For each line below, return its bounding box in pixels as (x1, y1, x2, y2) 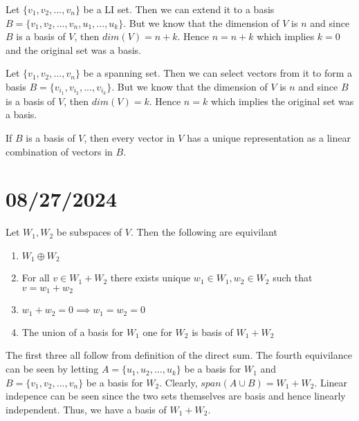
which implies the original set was (210, 93, 354, 108)
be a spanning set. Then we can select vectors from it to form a (83, 66, 353, 80)
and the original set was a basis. (6, 42, 141, 57)
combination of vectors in (6, 144, 113, 158)
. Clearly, (159, 375, 198, 389)
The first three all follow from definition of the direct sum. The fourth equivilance (6, 348, 352, 362)
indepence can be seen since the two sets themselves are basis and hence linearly (6, 389, 346, 403)
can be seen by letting (6, 362, 99, 376)
